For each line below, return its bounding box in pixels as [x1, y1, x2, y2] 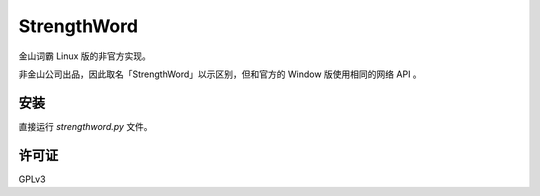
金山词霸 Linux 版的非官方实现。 [18, 50, 152, 62]
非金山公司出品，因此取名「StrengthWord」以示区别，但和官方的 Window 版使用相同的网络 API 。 [18, 68, 422, 80]
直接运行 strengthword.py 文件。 [18, 120, 154, 132]
